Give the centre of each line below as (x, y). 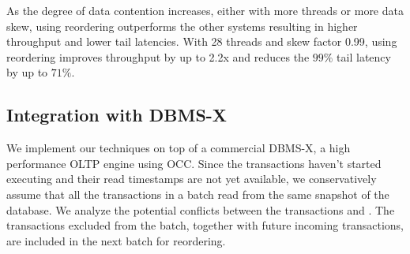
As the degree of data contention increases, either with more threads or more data (205, 10)
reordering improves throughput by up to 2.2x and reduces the (158, 56)
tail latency (364, 56)
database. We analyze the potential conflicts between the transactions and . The (201, 209)
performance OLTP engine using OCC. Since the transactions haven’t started (194, 163)
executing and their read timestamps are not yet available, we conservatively (192, 179)
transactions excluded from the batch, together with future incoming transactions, (205, 225)
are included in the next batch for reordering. (116, 240)
